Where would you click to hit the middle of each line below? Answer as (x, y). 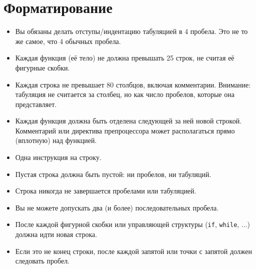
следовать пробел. (42, 261)
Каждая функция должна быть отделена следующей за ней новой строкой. (128, 121)
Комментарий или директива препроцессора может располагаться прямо (125, 130)
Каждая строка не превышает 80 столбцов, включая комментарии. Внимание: (133, 84)
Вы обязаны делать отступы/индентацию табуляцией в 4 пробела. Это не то (131, 31)
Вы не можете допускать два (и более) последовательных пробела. (117, 207)
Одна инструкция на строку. (58, 157)
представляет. (36, 104)
